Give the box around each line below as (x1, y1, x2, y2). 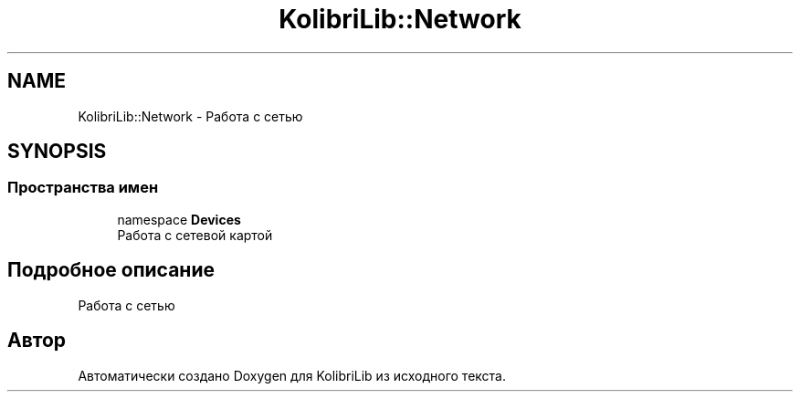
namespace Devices (117, 211, 241, 227)
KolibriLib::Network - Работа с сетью (78, 108, 303, 124)
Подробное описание (7, 258, 215, 282)
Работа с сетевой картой (117, 226, 273, 243)
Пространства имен (7, 178, 159, 197)
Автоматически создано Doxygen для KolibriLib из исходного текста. (78, 367, 506, 383)
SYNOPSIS (7, 140, 107, 163)
